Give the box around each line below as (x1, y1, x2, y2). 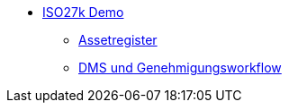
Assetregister (78, 32, 158, 47)
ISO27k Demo (42, 4, 124, 20)
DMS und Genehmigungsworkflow (78, 60, 282, 75)
